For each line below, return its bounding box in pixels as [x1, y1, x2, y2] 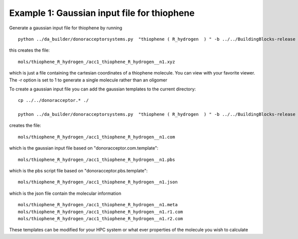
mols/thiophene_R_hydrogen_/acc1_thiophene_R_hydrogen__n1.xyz [18, 59, 175, 65]
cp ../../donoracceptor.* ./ [18, 97, 89, 103]
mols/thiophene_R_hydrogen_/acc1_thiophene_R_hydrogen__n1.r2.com [18, 216, 183, 221]
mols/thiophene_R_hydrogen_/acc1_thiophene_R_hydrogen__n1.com [18, 134, 175, 140]
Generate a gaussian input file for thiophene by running [9, 25, 123, 31]
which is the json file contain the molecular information [9, 190, 122, 196]
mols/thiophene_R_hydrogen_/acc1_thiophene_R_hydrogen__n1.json [18, 179, 178, 185]
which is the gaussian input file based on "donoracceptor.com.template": [9, 145, 158, 151]
